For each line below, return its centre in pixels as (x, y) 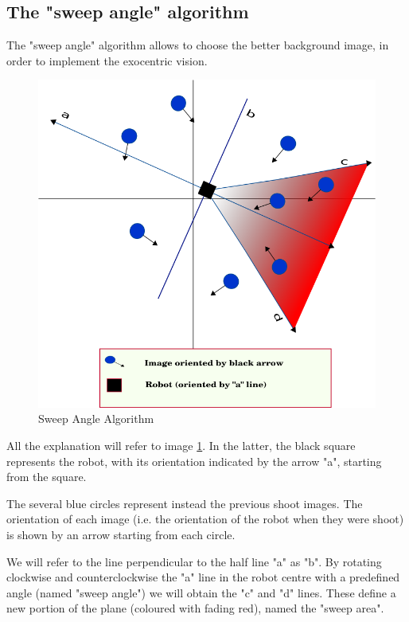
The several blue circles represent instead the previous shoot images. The (185, 503)
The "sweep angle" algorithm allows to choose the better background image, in (198, 45)
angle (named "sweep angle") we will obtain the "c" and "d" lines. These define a (201, 592)
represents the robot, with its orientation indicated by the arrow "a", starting (194, 461)
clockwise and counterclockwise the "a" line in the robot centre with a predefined (203, 577)
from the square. (47, 477)
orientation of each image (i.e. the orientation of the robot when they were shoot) (205, 519)
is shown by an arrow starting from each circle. (121, 534)
